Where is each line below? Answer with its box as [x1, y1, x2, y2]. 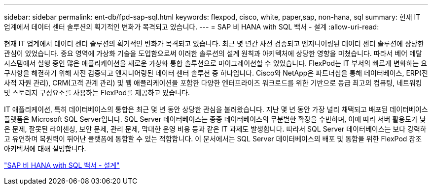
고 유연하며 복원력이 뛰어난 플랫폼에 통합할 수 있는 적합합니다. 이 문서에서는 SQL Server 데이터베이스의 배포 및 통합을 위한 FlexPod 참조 [4, 135, 422, 143]
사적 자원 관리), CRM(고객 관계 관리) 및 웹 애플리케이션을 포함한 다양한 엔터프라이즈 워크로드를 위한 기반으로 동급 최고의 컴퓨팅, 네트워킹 [4, 79, 422, 87]
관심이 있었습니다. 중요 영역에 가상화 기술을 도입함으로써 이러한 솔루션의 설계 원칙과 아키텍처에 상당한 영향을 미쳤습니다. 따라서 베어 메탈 [4, 49, 422, 57]
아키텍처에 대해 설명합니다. [4, 144, 86, 153]
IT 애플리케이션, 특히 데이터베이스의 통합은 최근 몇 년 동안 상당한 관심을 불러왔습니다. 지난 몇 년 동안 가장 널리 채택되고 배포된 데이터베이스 [4, 105, 428, 113]
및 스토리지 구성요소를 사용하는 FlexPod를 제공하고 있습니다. [4, 88, 190, 97]
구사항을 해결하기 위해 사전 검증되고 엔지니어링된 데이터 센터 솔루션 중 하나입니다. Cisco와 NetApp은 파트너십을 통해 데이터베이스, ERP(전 [4, 69, 428, 77]
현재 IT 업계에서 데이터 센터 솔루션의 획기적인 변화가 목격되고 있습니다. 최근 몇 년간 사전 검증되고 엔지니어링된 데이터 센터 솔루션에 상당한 [4, 39, 424, 48]
